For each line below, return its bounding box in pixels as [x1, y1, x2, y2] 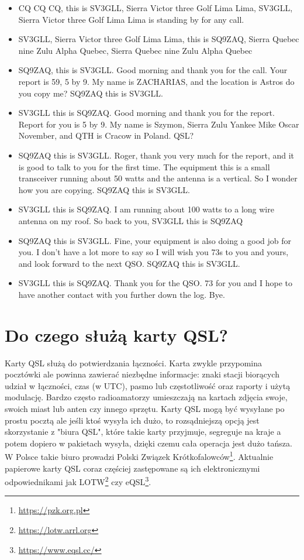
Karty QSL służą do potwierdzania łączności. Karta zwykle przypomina [5, 356, 262, 369]
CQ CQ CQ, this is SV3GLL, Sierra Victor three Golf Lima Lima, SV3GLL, [18, 2, 293, 13]
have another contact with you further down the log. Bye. [18, 288, 225, 300]
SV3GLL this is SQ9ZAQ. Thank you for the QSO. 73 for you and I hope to [18, 277, 292, 289]
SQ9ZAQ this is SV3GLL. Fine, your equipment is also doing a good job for [18, 234, 292, 246]
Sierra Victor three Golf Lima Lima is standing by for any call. [18, 13, 244, 25]
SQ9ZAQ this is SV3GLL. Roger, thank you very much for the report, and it [18, 149, 295, 161]
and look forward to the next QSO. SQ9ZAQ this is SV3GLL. [18, 257, 240, 269]
